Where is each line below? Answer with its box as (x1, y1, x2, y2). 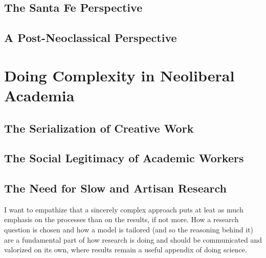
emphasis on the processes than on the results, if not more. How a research (4, 214, 239, 225)
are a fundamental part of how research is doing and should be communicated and (4, 234, 262, 245)
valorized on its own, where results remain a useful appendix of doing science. (4, 244, 247, 255)
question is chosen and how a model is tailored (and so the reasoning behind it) (4, 224, 254, 235)
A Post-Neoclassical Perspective (4, 30, 177, 46)
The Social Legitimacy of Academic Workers (4, 150, 244, 166)
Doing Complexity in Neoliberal (4, 64, 235, 85)
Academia (4, 84, 75, 105)
